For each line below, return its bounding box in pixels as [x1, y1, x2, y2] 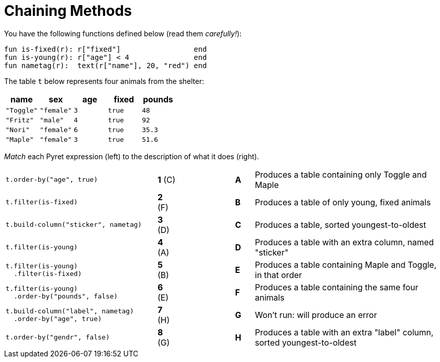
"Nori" [6, 125, 30, 134]
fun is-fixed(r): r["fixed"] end [4, 45, 207, 53]
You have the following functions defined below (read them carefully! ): [4, 29, 242, 38]
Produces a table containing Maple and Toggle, [255, 259, 437, 270]
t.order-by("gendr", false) [6, 333, 110, 342]
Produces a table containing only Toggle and [255, 169, 427, 180]
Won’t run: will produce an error [255, 309, 377, 320]
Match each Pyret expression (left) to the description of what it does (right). [4, 152, 259, 161]
